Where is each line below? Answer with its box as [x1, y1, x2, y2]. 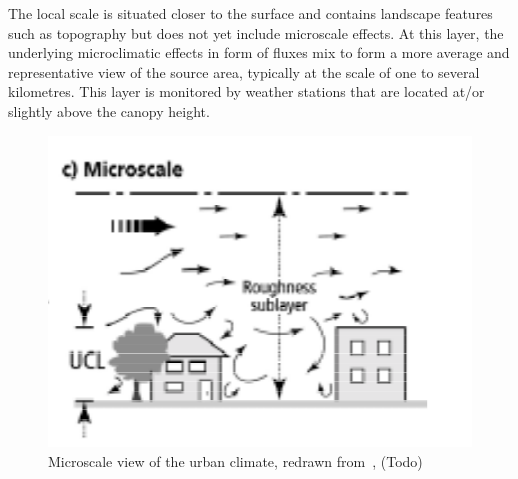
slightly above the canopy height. [8, 100, 210, 121]
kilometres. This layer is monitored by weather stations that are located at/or [8, 81, 485, 102]
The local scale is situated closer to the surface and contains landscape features [8, 3, 493, 23]
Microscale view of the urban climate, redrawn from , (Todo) [48, 450, 423, 471]
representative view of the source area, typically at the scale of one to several [8, 61, 480, 82]
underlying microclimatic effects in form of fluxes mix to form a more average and [8, 42, 510, 63]
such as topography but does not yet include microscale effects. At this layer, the [8, 22, 504, 43]
